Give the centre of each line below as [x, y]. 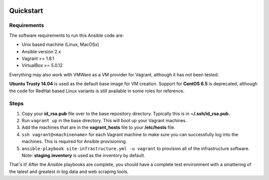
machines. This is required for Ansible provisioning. [74, 142]
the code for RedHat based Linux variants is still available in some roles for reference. [97, 91]
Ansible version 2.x [41, 51]
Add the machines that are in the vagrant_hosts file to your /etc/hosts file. [98, 128]
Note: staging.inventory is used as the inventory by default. [83, 155]
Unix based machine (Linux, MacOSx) [60, 44]
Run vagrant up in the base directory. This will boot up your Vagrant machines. [104, 121]
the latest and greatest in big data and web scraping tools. [69, 172]
